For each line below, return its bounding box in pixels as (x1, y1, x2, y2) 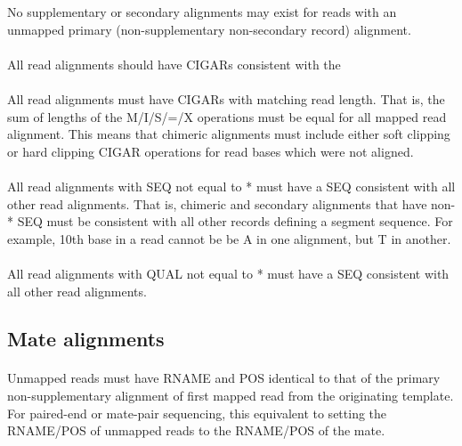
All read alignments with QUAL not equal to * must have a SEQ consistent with (7, 264, 450, 282)
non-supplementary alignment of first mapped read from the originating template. (7, 386, 454, 405)
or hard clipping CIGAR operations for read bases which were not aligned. (7, 142, 414, 160)
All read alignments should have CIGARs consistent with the (7, 54, 341, 73)
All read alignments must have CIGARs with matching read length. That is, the (7, 89, 445, 108)
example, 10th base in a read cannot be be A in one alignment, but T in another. (7, 229, 451, 247)
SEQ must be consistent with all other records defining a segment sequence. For (17, 212, 453, 231)
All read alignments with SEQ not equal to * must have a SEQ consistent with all (7, 176, 456, 195)
